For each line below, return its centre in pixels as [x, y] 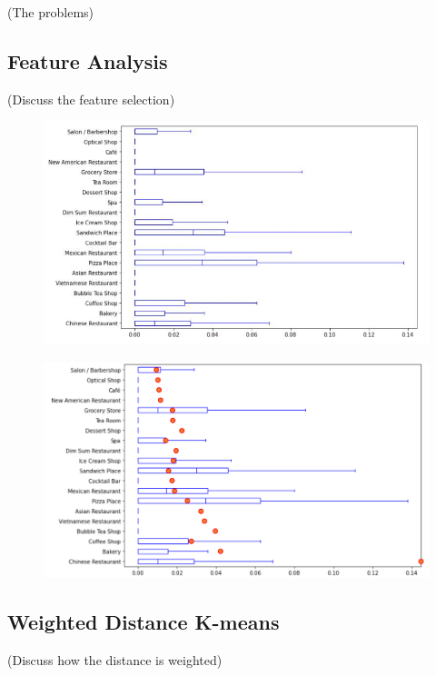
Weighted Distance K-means [144, 621]
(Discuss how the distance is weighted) [115, 659]
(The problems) [51, 12]
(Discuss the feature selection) [91, 99]
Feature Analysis [88, 60]
